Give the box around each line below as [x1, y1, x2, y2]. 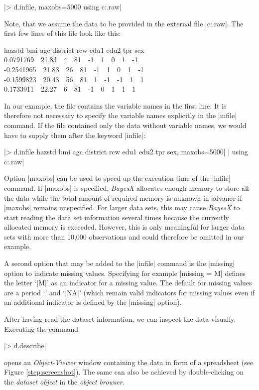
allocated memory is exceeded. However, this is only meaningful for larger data [4, 222, 245, 232]
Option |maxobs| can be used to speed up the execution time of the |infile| [4, 173, 231, 183]
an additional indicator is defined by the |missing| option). [4, 297, 182, 307]
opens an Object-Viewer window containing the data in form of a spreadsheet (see [4, 357, 254, 367]
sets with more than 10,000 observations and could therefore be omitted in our [4, 231, 244, 242]
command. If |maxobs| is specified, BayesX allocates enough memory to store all [4, 182, 249, 193]
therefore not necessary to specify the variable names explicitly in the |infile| [4, 110, 237, 121]
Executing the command [4, 323, 79, 334]
